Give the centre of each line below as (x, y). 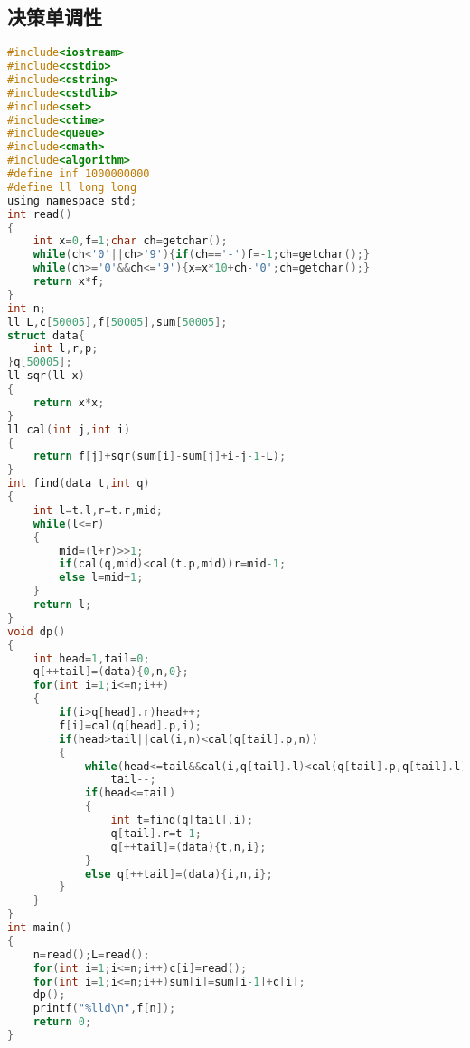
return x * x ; (69, 402)
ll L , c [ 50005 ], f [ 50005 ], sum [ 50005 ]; (117, 322)
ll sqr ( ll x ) (46, 376)
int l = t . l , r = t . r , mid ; (98, 510)
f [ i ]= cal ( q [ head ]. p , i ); (130, 725)
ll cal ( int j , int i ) (69, 429)
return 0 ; (62, 1022)
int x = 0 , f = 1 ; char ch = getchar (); (130, 241)
